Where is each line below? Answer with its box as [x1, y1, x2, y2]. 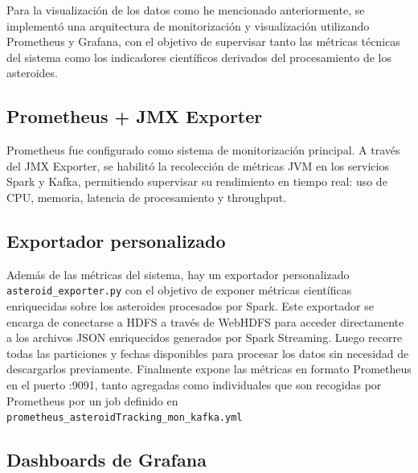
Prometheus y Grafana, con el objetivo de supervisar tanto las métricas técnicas [6, 33, 400, 50]
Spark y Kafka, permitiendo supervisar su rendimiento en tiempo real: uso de [6, 173, 387, 190]
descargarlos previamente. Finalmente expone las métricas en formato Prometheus [6, 360, 412, 377]
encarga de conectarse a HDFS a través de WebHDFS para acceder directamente [6, 313, 404, 330]
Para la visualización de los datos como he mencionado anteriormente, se [6, 2, 365, 18]
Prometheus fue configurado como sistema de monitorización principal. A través [6, 142, 400, 158]
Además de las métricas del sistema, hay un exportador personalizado [6, 265, 350, 282]
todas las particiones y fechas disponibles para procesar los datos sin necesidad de [6, 344, 409, 361]
